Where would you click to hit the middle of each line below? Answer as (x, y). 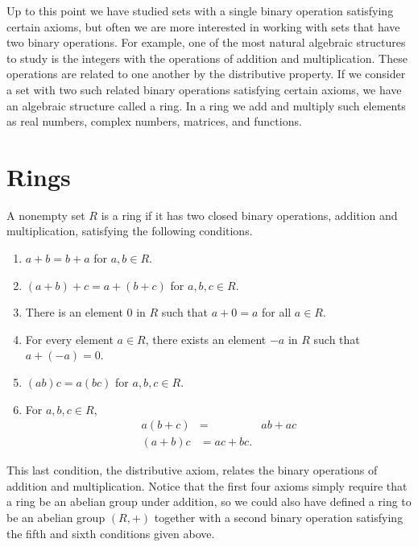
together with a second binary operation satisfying (279, 518)
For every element (69, 339)
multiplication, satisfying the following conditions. (130, 231)
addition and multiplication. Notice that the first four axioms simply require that (207, 485)
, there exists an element (206, 339)
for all (276, 312)
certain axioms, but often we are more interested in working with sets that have (203, 26)
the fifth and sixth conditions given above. (111, 533)
